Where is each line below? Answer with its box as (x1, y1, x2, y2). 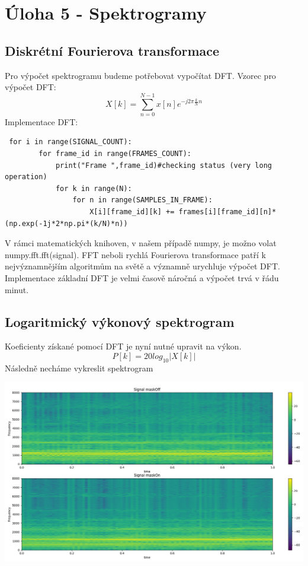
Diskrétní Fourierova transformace (5, 41, 220, 59)
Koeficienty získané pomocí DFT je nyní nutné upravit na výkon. (5, 340, 242, 352)
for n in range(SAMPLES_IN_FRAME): (72, 196, 213, 205)
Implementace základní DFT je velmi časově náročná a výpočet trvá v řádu (5, 272, 279, 284)
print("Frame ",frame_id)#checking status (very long (55, 161, 272, 170)
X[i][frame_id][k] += (89, 208, 175, 217)
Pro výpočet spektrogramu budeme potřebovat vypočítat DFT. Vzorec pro (5, 69, 276, 81)
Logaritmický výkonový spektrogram (5, 312, 235, 330)
